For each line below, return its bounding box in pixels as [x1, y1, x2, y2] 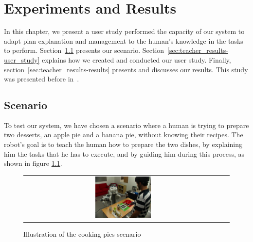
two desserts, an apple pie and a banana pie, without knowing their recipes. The [4, 129, 243, 140]
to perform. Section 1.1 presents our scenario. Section [4, 45, 164, 55]
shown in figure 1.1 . [4, 158, 62, 168]
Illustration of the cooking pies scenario [23, 228, 141, 239]
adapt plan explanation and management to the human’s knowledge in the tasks [4, 35, 243, 46]
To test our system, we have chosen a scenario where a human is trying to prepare [4, 120, 249, 130]
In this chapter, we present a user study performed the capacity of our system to [4, 26, 245, 36]
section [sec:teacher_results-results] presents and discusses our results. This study [4, 64, 248, 74]
